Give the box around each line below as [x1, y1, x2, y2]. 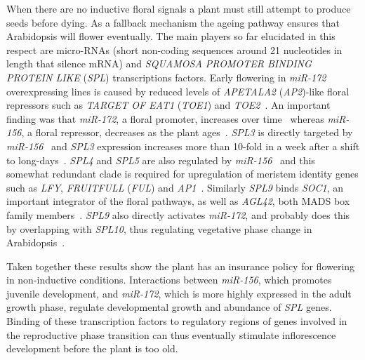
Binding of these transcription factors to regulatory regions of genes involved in [6, 314, 347, 328]
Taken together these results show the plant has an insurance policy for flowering [6, 258, 355, 273]
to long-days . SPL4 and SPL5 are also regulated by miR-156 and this [6, 152, 315, 167]
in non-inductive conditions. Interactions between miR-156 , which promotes [6, 272, 332, 287]
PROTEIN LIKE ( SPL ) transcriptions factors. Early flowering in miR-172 [6, 69, 326, 84]
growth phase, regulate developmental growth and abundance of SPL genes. [6, 300, 332, 314]
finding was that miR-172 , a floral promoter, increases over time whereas [6, 111, 324, 126]
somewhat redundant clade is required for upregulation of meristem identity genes [6, 166, 359, 181]
